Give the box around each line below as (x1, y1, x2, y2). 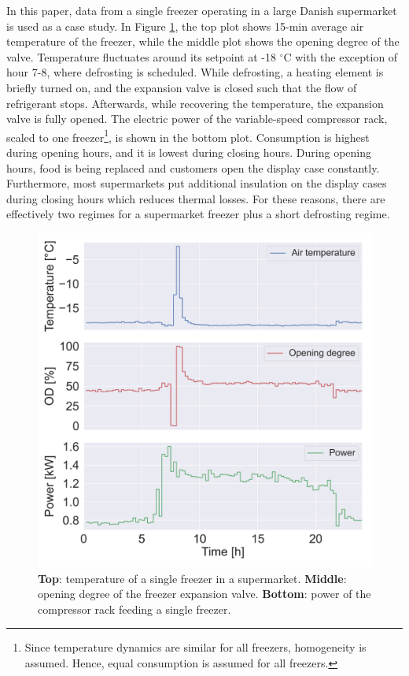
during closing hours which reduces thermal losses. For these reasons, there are (6, 190, 385, 206)
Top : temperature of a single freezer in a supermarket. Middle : (38, 570, 347, 586)
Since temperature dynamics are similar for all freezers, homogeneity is (24, 639, 367, 656)
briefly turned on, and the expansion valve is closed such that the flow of (6, 79, 357, 95)
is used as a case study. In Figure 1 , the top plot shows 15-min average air (6, 17, 364, 34)
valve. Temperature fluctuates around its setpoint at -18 (6, 48, 276, 65)
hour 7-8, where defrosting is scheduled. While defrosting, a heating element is (6, 64, 384, 80)
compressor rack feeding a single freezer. (38, 600, 231, 617)
